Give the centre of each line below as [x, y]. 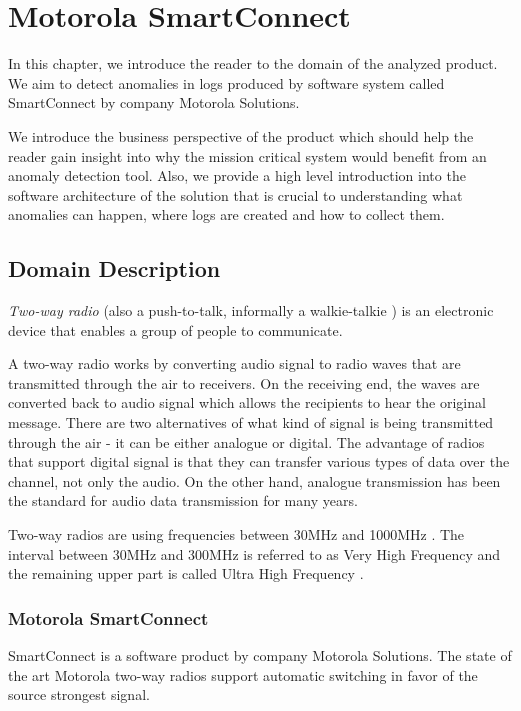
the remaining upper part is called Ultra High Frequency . [186, 573]
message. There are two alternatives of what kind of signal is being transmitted [251, 422]
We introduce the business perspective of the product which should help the [241, 135]
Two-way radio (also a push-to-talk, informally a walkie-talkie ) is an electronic [251, 310]
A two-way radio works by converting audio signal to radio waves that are [234, 363]
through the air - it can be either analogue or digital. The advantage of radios [246, 441]
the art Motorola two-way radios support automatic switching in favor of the [243, 674]
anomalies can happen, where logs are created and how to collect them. [226, 214]
